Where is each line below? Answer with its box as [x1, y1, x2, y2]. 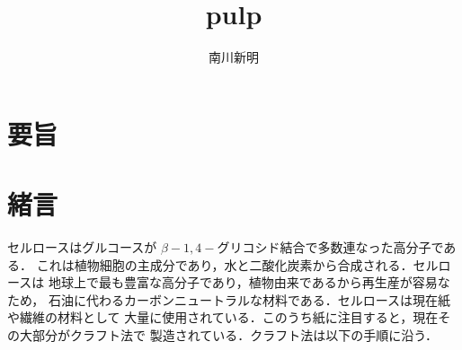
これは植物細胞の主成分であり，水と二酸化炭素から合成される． [36, 255, 413, 274]
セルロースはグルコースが [7, 238, 157, 257]
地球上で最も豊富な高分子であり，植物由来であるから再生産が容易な [48, 273, 450, 292]
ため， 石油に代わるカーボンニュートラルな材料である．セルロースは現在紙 [7, 290, 451, 309]
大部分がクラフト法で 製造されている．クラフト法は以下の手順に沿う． [19, 326, 439, 344]
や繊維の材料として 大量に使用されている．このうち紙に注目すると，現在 [7, 308, 439, 327]
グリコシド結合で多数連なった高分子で [217, 238, 444, 257]
